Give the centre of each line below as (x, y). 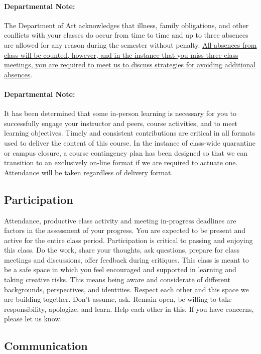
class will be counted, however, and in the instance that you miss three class (121, 54)
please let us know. (33, 319)
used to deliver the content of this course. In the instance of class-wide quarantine (130, 142)
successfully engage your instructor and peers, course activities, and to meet (121, 123)
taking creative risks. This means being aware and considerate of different (117, 279)
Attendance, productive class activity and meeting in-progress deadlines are (120, 220)
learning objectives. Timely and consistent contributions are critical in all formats (129, 133)
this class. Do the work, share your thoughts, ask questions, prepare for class (122, 250)
